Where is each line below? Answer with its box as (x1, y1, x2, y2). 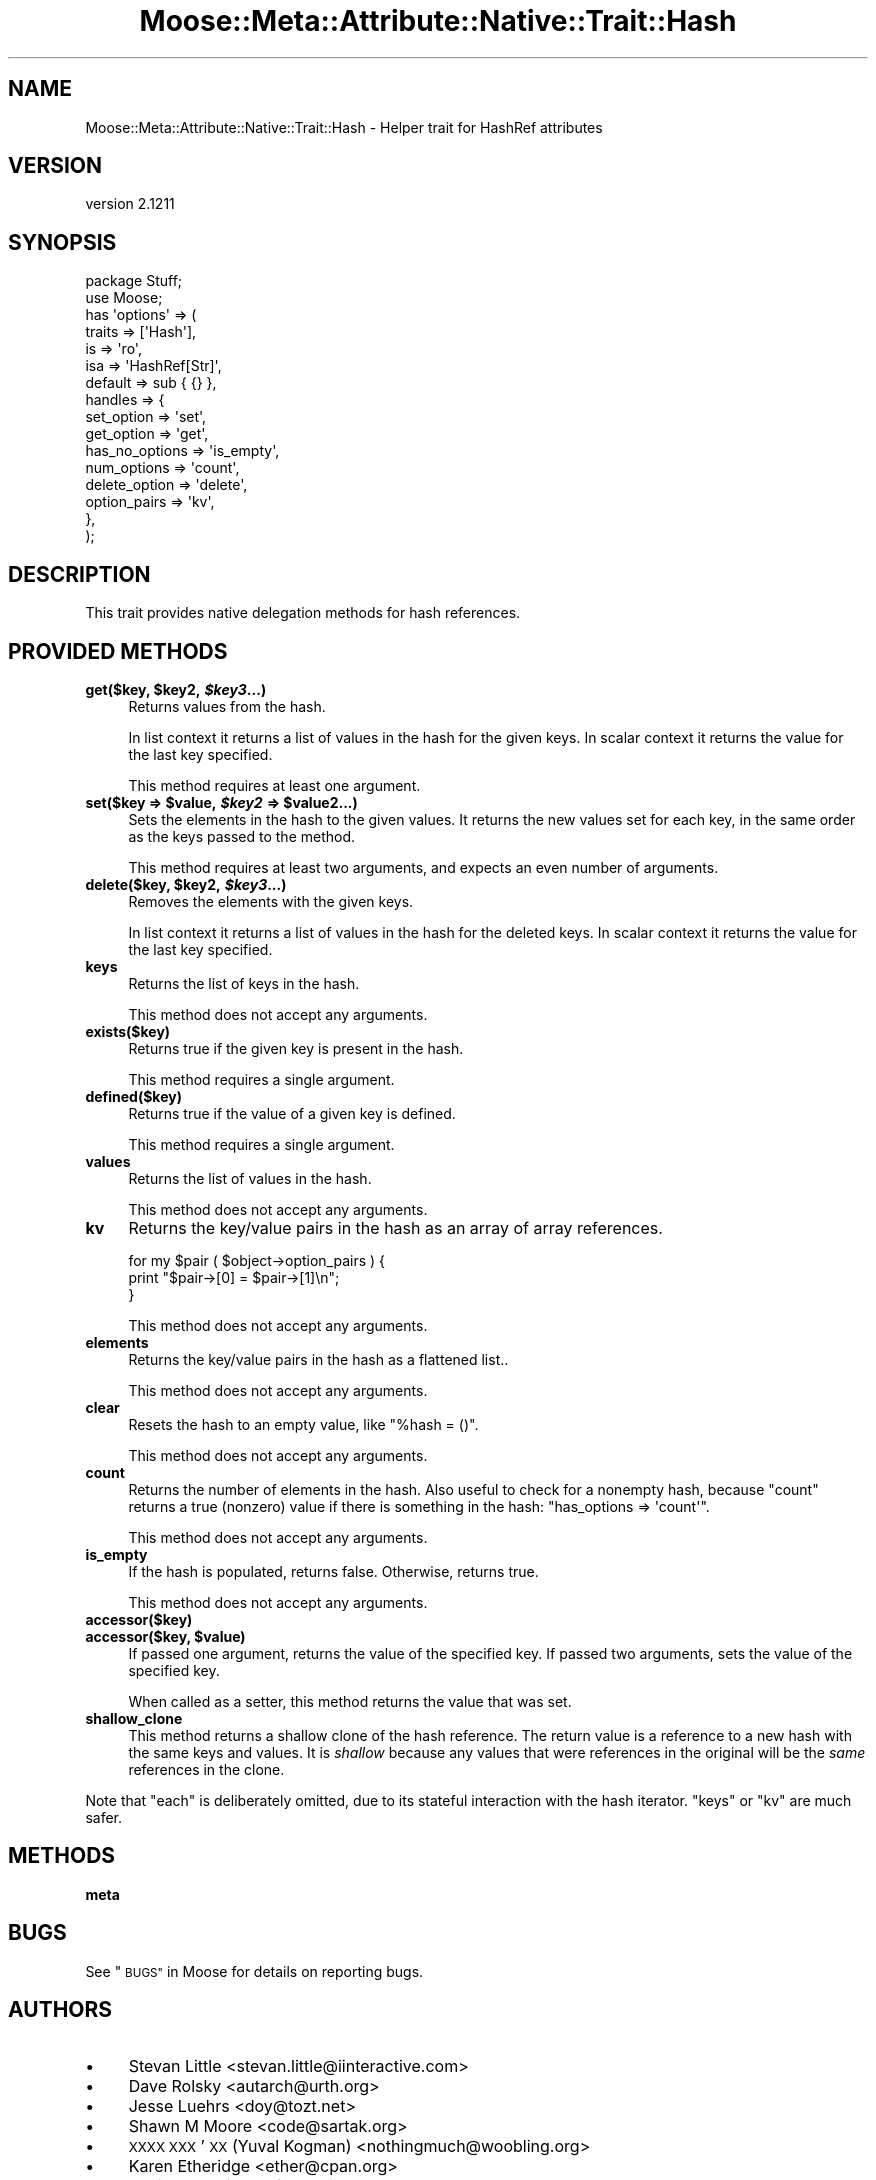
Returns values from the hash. (128, 697, 326, 715)
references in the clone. (128, 1760, 285, 1778)
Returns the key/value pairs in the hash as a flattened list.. (128, 1350, 509, 1368)
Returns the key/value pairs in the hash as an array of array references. (128, 1217, 663, 1238)
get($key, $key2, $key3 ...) (85, 680, 267, 698)
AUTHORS (8, 1997, 113, 2023)
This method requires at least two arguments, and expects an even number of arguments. (128, 858, 719, 876)
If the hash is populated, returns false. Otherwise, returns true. (128, 1562, 539, 1580)
